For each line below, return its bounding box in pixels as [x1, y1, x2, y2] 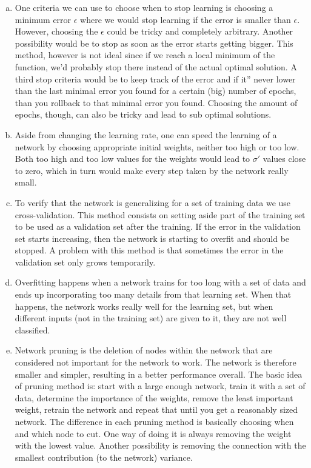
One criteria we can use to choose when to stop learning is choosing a [15, 1, 273, 13]
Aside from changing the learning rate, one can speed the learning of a [15, 128, 277, 141]
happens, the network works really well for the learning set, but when [15, 299, 273, 312]
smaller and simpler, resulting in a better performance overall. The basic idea [15, 367, 303, 380]
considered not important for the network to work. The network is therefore [15, 356, 296, 369]
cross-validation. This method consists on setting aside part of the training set [15, 208, 306, 221]
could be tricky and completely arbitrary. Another [107, 25, 293, 38]
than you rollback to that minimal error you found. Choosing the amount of [15, 96, 298, 109]
